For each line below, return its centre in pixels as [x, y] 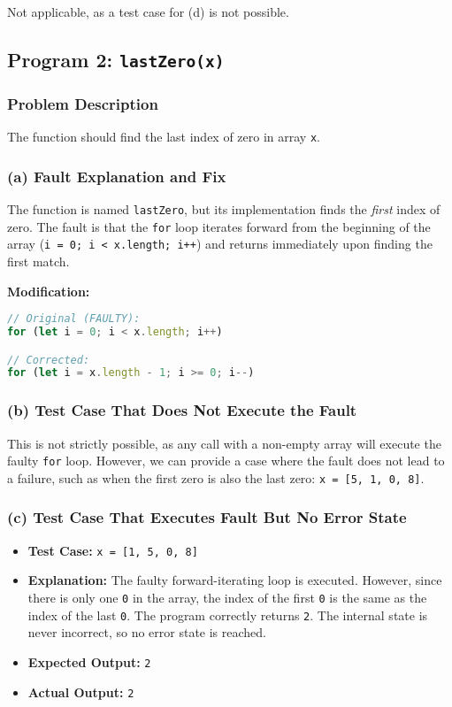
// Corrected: [49, 360]
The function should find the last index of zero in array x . [164, 137]
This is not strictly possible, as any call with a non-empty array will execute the [224, 443]
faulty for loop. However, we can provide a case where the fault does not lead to [226, 461]
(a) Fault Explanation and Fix [117, 176]
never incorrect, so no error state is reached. [147, 632]
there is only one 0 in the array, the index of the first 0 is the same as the [227, 597]
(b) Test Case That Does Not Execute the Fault [182, 410]
